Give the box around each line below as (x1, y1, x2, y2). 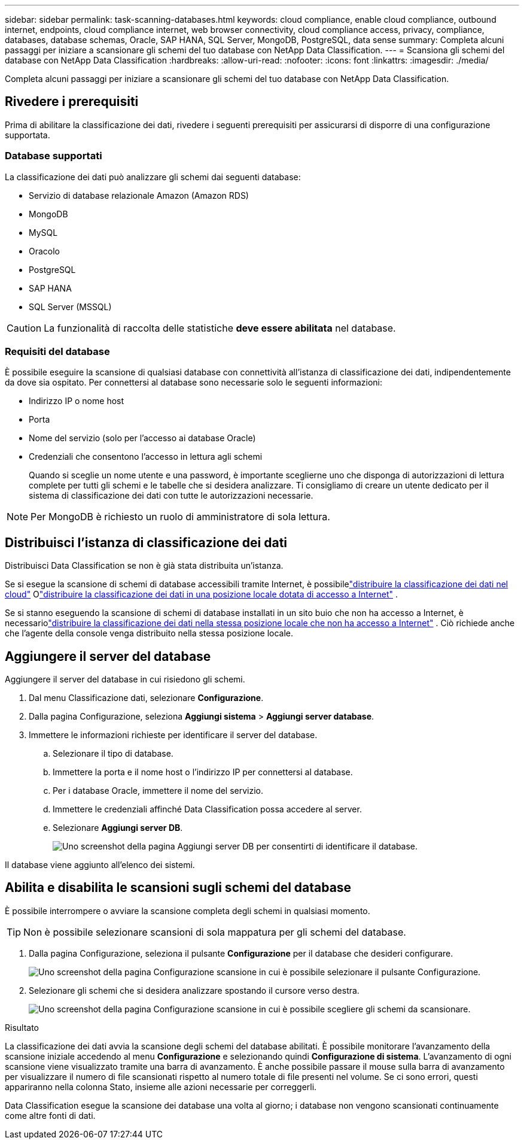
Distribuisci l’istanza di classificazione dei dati (5, 535, 288, 550)
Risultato (5, 1022, 39, 1033)
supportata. (5, 129, 50, 140)
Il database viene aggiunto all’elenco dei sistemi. (5, 860, 195, 870)
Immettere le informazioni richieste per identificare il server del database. (29, 730, 318, 741)
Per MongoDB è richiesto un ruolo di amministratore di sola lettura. (31, 511, 330, 523)
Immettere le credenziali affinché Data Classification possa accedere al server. (53, 804, 362, 815)
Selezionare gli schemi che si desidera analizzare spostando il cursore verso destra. (29, 985, 360, 996)
